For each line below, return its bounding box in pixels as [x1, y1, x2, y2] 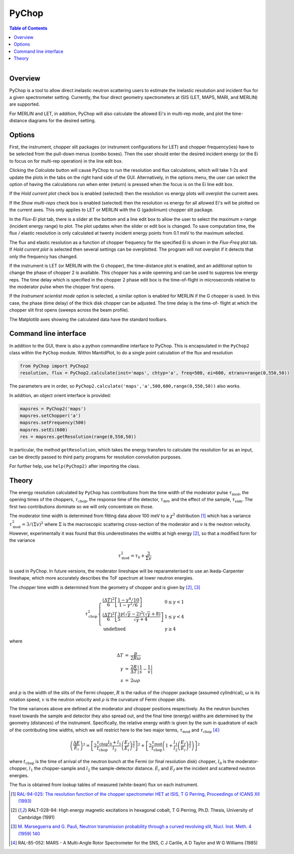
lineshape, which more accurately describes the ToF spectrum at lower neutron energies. [9, 575, 194, 581]
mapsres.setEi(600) [20, 427, 68, 432]
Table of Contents [9, 25, 48, 31]
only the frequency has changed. [9, 253, 78, 259]
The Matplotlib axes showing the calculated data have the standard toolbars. [9, 316, 168, 322]
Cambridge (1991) [18, 814, 55, 820]
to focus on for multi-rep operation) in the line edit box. [9, 158, 123, 164]
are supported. [9, 101, 40, 108]
